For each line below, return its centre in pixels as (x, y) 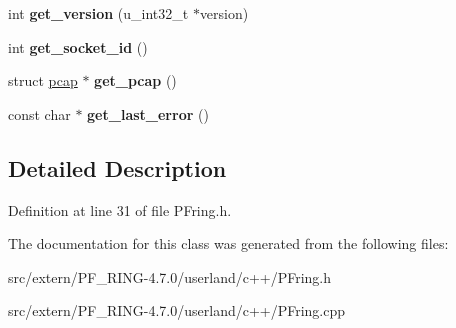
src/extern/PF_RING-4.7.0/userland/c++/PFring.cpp (177, 310)
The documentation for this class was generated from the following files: (228, 243)
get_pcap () (135, 80)
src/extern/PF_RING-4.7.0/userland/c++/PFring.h (170, 276)
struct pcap (43, 80)
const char (39, 113)
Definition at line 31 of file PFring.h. (120, 209)
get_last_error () (148, 113)
